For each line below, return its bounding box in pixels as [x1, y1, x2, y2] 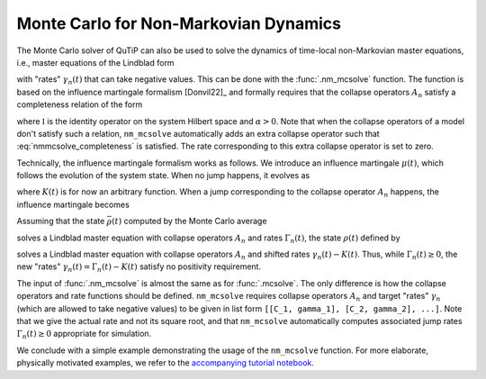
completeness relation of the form [16, 99, 143, 110]
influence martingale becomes [16, 199, 130, 210]
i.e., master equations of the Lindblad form [16, 57, 175, 68]
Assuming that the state [16, 216, 105, 227]
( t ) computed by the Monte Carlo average [111, 216, 267, 227]
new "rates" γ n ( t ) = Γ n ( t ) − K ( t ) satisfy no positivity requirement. [16, 261, 261, 275]
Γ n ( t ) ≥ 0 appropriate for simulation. [16, 329, 152, 341]
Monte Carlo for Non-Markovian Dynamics [16, 14, 342, 33]
